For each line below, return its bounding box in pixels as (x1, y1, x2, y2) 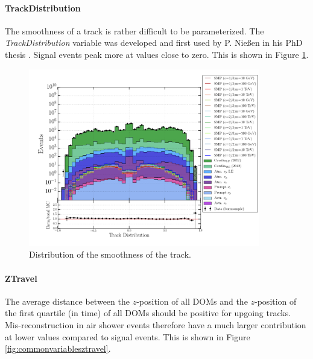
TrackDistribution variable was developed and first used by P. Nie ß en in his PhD (5, 36, 303, 49)
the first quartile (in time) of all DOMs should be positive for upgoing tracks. (5, 307, 291, 319)
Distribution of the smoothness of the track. (29, 248, 191, 261)
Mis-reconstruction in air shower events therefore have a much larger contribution (5, 319, 306, 331)
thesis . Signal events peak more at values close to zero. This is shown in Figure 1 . (5, 48, 309, 60)
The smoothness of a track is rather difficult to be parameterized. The (5, 24, 264, 37)
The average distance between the (5, 294, 130, 307)
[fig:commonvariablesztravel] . (5, 342, 111, 355)
